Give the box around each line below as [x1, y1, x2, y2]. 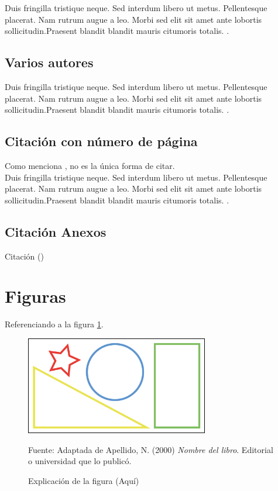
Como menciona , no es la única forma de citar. [5, 159, 175, 171]
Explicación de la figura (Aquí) [28, 475, 139, 487]
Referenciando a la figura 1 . [5, 318, 104, 330]
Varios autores [5, 53, 94, 71]
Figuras [5, 284, 66, 308]
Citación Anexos [5, 222, 107, 240]
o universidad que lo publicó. [28, 455, 132, 467]
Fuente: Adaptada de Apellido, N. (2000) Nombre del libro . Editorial [28, 443, 273, 455]
